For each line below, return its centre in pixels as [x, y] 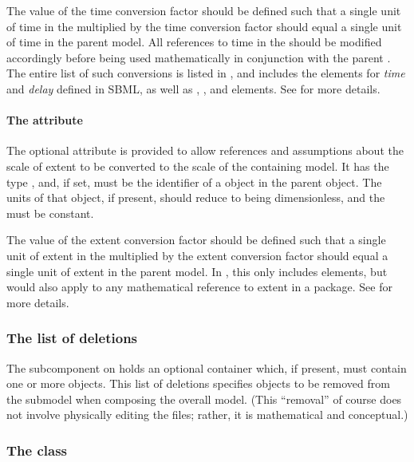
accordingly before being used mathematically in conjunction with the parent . [199, 57]
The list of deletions [72, 338]
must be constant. [50, 213]
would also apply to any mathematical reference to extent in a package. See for [199, 287]
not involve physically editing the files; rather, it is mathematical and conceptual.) [207, 415]
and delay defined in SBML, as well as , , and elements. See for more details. [193, 88]
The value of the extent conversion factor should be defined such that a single [196, 240]
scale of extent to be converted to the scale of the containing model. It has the [198, 166]
